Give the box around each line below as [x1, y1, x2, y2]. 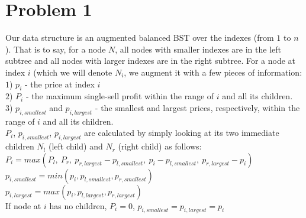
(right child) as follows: [118, 140, 202, 152]
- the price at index [24, 77, 95, 90]
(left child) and [48, 140, 103, 152]
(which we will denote [33, 66, 112, 78]
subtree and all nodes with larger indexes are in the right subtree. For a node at [5, 54, 296, 67]
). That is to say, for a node [5, 43, 106, 55]
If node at [5, 199, 41, 212]
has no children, [49, 199, 107, 212]
